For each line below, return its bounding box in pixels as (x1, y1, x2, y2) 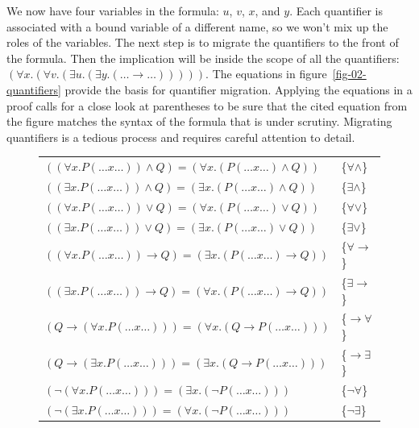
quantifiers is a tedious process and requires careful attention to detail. (6, 128, 355, 145)
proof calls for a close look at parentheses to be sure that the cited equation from (6, 97, 408, 114)
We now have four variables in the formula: (6, 2, 219, 19)
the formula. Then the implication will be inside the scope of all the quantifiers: (6, 49, 400, 66)
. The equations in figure (205, 65, 327, 82)
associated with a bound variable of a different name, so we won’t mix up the (6, 18, 388, 35)
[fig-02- (332, 65, 367, 82)
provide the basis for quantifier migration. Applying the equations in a (64, 81, 413, 98)
